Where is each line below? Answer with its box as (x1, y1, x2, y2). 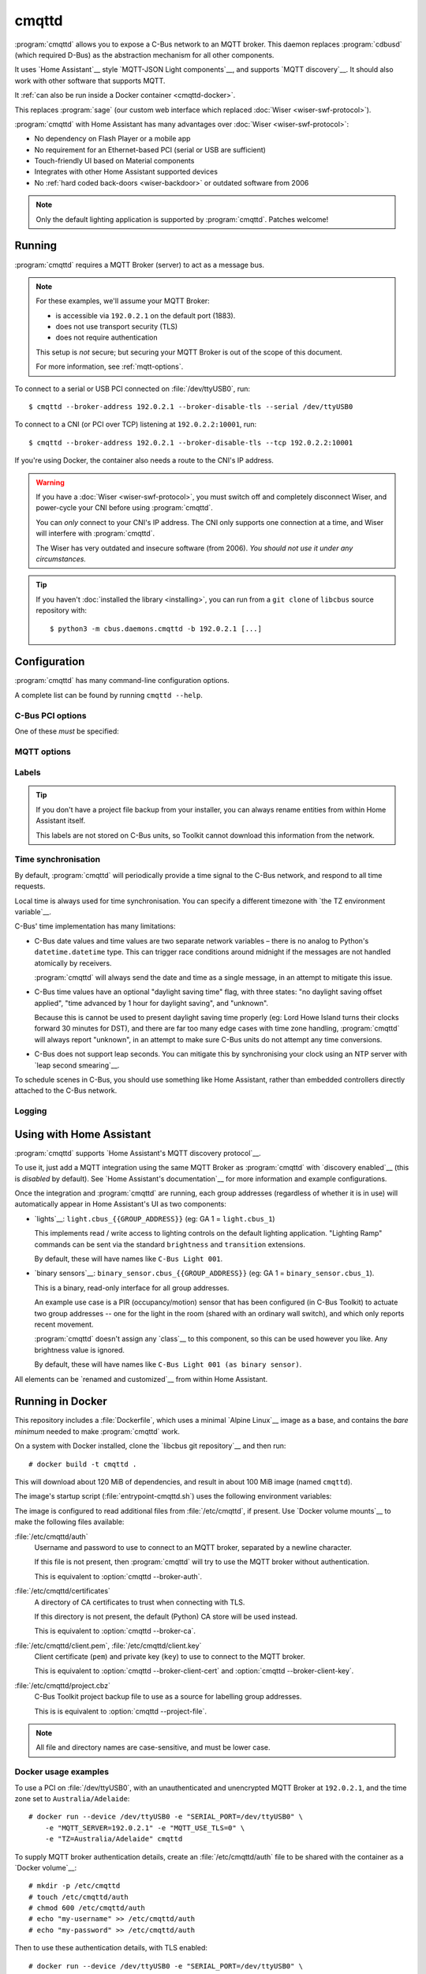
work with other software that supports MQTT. (14, 76, 166, 85)
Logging (14, 1105, 47, 1116)
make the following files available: (14, 1517, 125, 1527)
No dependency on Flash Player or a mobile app (34, 134, 191, 144)
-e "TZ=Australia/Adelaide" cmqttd (44, 1834, 183, 1844)
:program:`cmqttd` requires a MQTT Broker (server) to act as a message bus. (14, 260, 264, 269)
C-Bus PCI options (14, 710, 87, 721)
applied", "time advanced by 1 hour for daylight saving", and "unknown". (34, 998, 268, 1008)
